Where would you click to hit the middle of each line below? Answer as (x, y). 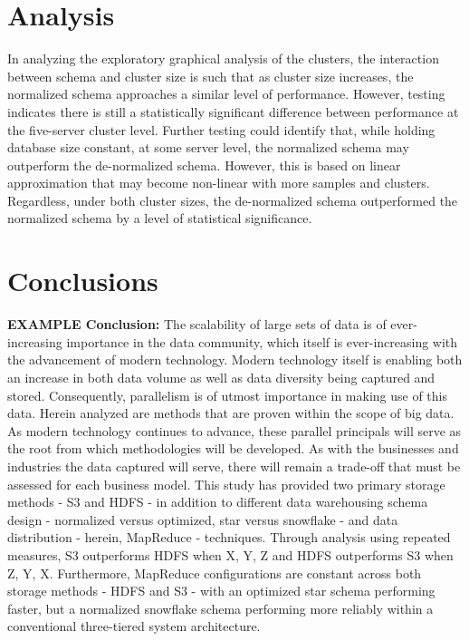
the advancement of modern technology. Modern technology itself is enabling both (235, 359)
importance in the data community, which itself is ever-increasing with (262, 341)
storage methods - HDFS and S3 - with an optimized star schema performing (221, 591)
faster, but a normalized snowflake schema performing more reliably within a (220, 608)
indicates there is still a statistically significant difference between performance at (233, 111)
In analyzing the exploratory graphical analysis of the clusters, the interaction (223, 58)
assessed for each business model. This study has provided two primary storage (226, 484)
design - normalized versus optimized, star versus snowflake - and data (203, 519)
